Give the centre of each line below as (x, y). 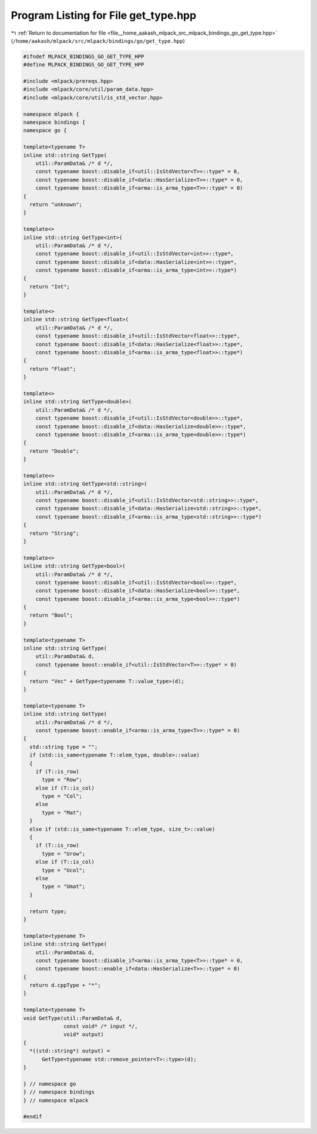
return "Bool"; (51, 615)
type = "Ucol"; (64, 870)
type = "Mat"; (62, 812)
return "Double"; (54, 451)
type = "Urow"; (64, 854)
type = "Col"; (62, 796)
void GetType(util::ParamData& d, (73, 1018)
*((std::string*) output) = (70, 1051)
